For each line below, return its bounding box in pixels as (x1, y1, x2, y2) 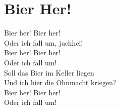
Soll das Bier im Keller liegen (4, 67, 94, 78)
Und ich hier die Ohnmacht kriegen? (4, 77, 116, 88)
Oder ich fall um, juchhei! (4, 37, 83, 48)
